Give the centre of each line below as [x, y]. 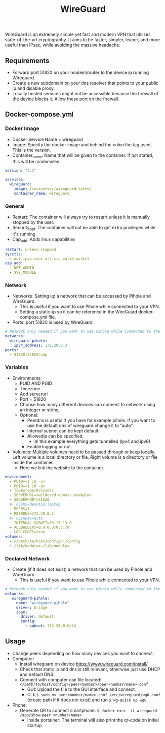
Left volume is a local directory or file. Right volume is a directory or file [85, 457]
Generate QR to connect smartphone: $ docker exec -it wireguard [88, 710]
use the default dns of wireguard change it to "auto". [81, 426]
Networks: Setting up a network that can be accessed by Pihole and [82, 296]
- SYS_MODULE [23, 273]
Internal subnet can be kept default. [63, 430]
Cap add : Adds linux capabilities [44, 240]
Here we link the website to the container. [62, 468]
